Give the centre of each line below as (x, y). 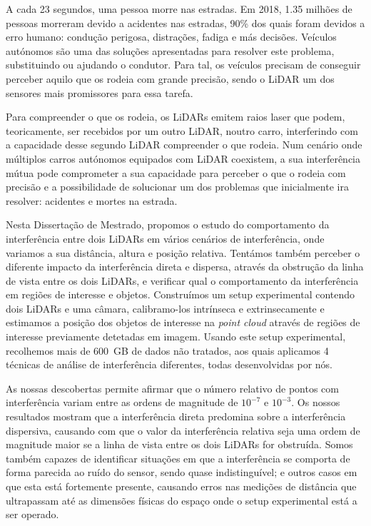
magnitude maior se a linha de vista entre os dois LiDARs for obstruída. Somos (179, 444)
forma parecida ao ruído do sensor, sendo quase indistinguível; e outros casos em (182, 472)
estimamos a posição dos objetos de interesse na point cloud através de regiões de (183, 322)
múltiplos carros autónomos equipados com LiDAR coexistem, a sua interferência (183, 158)
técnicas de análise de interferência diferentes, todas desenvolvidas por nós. (169, 364)
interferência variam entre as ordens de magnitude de (122, 402)
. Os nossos (316, 402)
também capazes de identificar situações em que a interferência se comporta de (178, 458)
